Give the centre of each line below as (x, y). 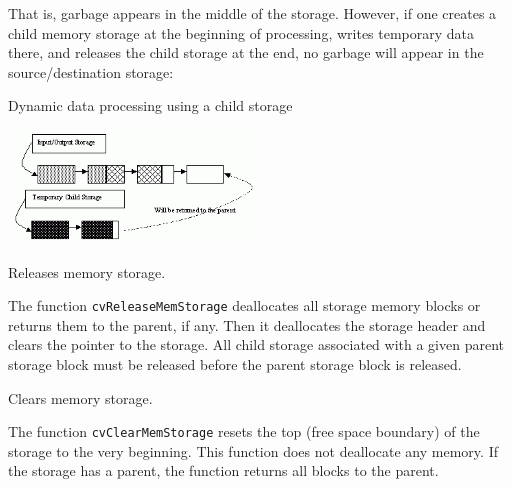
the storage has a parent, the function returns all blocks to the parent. (223, 470)
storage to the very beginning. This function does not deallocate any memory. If (253, 450)
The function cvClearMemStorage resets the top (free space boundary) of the (244, 431)
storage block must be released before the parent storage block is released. (235, 363)
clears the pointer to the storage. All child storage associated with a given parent (256, 344)
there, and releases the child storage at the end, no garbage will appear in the (246, 52)
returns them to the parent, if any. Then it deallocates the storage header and (247, 324)
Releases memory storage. (87, 271)
